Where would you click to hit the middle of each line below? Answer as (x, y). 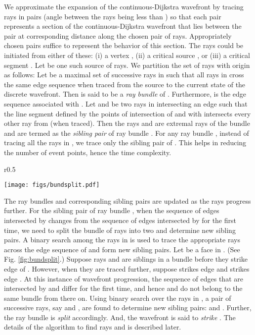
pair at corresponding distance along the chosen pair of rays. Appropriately (118, 35)
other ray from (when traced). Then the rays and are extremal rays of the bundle (127, 123)
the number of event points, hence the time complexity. (88, 152)
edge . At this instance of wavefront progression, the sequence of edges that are (124, 278)
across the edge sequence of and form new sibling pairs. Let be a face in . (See (122, 249)
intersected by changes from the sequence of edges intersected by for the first (120, 220)
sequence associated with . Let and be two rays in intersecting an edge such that (126, 103)
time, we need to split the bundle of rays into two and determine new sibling (120, 230)
